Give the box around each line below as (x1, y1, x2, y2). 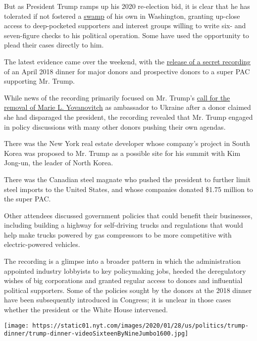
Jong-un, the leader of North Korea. (4, 157, 113, 168)
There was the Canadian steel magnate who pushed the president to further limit (4, 174, 251, 184)
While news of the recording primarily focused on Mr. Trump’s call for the (4, 92, 230, 102)
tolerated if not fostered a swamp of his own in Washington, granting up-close (4, 10, 240, 21)
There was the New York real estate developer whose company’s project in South (4, 138, 250, 148)
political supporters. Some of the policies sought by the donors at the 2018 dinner (4, 285, 252, 295)
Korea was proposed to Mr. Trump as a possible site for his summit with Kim (4, 147, 241, 158)
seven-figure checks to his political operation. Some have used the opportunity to (4, 30, 249, 40)
